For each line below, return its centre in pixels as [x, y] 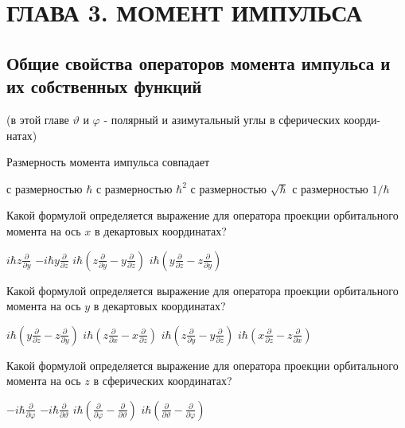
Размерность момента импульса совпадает [108, 162]
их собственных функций [104, 86]
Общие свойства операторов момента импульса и [199, 62]
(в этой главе [38, 119]
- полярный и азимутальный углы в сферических [222, 119]
